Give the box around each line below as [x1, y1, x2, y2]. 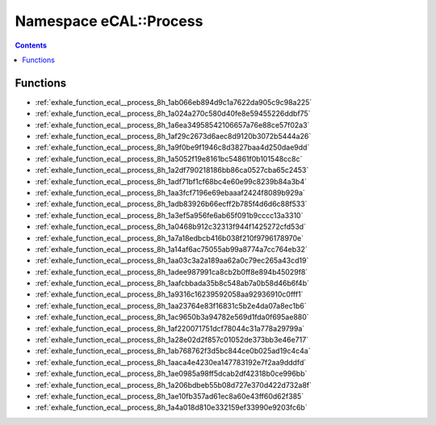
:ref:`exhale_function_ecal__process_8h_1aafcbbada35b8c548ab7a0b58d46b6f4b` [35, 279, 310, 288]
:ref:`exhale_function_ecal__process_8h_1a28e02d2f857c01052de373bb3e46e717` [35, 335, 309, 345]
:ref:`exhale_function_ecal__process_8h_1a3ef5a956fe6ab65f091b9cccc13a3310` [35, 210, 304, 220]
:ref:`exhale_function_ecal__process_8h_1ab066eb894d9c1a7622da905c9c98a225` [35, 97, 312, 107]
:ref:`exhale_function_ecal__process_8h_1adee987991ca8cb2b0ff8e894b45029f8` [35, 267, 308, 276]
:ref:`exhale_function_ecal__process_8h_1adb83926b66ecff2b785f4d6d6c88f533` [35, 199, 308, 209]
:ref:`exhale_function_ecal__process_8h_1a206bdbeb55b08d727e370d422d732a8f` [35, 380, 312, 389]
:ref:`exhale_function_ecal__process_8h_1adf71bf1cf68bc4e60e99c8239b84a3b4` [35, 176, 307, 186]
